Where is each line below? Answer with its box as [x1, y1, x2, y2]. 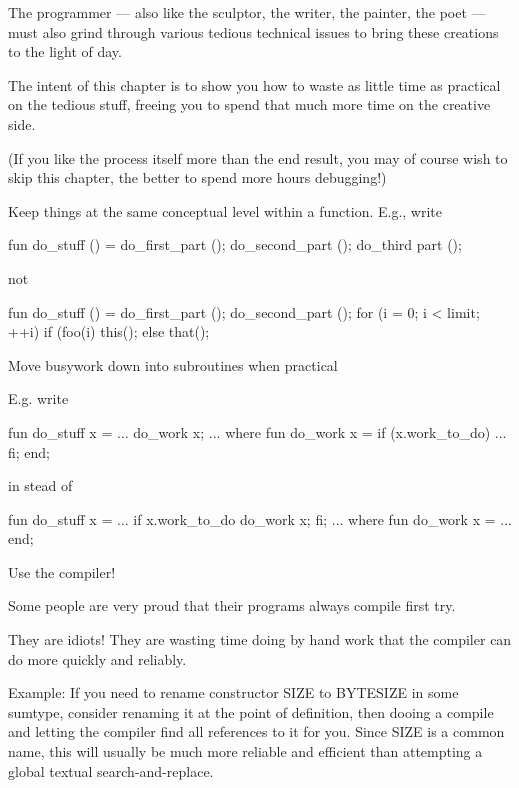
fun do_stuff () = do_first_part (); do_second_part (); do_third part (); [8, 234, 462, 255]
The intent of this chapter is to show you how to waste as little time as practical [8, 74, 501, 95]
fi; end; [8, 441, 51, 462]
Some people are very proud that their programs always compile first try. [8, 595, 456, 616]
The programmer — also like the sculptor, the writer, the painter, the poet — [8, 2, 486, 22]
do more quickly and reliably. [8, 648, 187, 669]
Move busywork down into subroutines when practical [8, 354, 338, 375]
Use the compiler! [8, 561, 116, 582]
